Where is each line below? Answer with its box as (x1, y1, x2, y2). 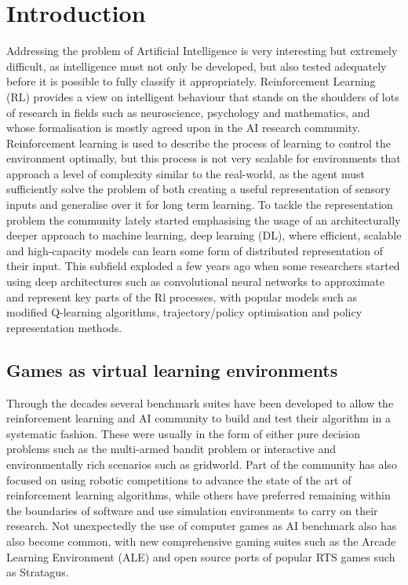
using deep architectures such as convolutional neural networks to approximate (6, 273, 385, 290)
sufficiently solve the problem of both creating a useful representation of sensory (6, 181, 391, 197)
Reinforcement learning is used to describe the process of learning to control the (6, 134, 392, 151)
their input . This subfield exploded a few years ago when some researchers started (6, 258, 400, 274)
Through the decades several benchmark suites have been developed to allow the (6, 394, 394, 411)
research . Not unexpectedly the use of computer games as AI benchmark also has (6, 517, 397, 534)
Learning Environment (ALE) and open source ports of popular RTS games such (6, 548, 395, 565)
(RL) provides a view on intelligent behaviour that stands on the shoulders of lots (6, 88, 399, 104)
